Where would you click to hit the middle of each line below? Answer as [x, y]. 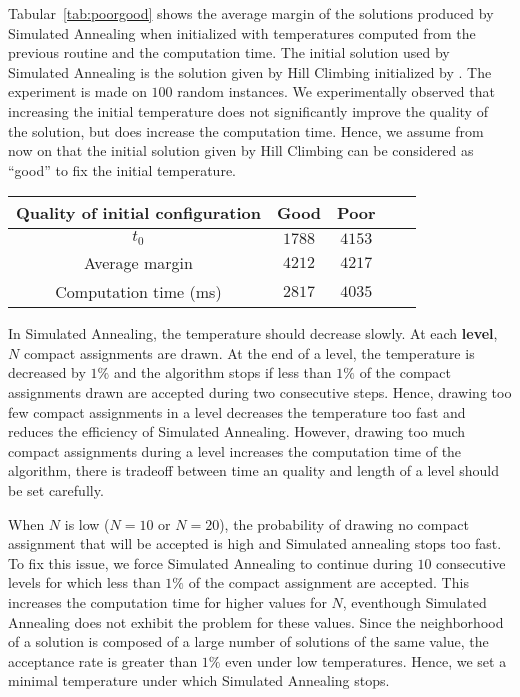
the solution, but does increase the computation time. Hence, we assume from [246, 130]
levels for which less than [84, 582]
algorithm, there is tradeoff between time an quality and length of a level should [254, 470]
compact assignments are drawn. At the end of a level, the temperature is [249, 352]
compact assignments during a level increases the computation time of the [235, 450]
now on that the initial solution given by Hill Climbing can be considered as [241, 150]
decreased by [47, 372]
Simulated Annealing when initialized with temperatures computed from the [242, 32]
